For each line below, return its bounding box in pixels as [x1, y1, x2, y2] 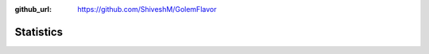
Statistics [14, 25, 64, 39]
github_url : [14, 5, 52, 13]
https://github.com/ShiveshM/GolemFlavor [77, 5, 217, 13]
